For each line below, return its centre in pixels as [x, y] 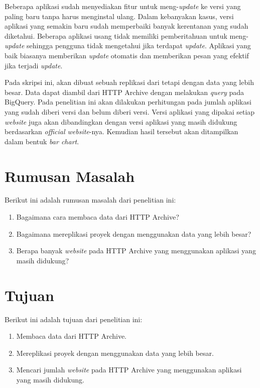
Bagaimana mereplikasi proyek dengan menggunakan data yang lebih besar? [134, 233]
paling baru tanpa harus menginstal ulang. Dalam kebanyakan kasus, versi [119, 16]
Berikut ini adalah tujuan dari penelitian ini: [74, 319]
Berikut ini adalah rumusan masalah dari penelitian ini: [90, 200]
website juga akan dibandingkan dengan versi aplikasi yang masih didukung [121, 121]
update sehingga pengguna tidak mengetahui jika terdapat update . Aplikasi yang [128, 45]
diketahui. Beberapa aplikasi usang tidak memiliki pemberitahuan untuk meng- [126, 35]
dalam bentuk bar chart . [42, 141]
